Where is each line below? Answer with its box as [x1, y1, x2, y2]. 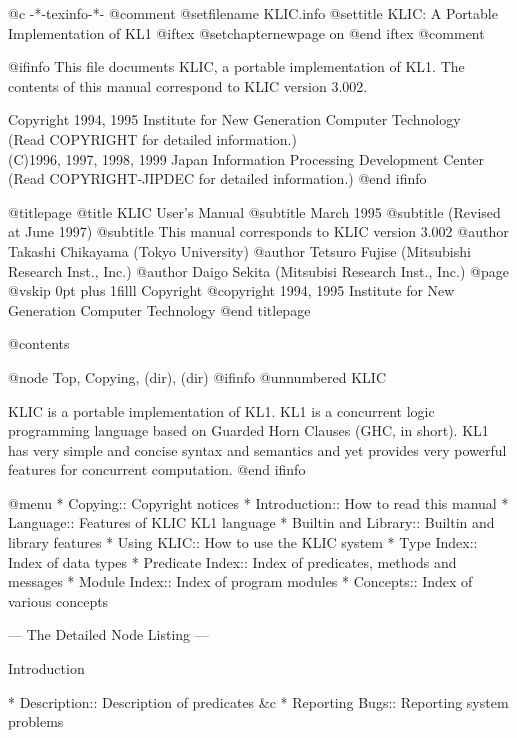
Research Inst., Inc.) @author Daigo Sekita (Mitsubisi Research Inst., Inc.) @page [8, 260, 509, 281]
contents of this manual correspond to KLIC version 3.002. [8, 75, 368, 96]
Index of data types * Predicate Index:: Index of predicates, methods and [8, 551, 457, 572]
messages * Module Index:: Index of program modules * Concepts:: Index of [8, 571, 473, 592]
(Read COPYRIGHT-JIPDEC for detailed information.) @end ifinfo [8, 168, 427, 189]
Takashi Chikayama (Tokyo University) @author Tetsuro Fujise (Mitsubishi [8, 240, 471, 261]
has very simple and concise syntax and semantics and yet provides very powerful [8, 439, 507, 460]
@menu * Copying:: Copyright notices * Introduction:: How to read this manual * [8, 492, 509, 513]
